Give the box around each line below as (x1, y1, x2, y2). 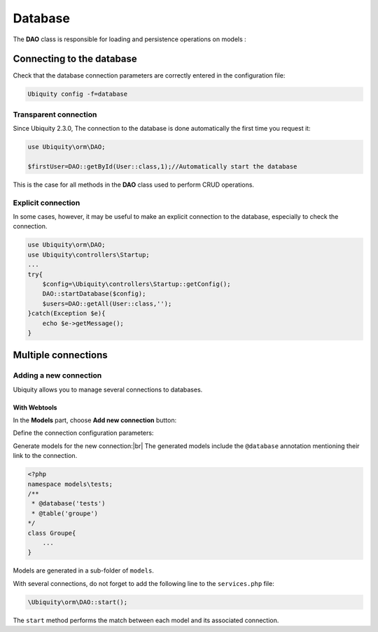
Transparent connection (13, 109, 97, 119)
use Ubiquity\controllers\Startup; (27, 250, 150, 259)
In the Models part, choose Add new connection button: (13, 416, 177, 424)
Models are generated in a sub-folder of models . (13, 566, 154, 575)
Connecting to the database (13, 53, 138, 65)
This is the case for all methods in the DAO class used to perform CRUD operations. (13, 180, 255, 189)
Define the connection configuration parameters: (13, 429, 154, 437)
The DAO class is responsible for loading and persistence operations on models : (13, 35, 246, 43)
